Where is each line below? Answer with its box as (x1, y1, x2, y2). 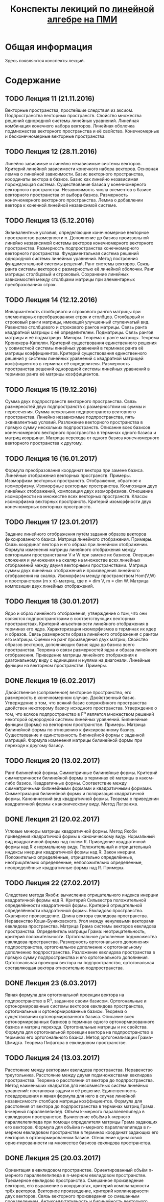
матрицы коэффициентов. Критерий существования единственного (5, 351, 147, 356)
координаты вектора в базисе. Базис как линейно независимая (5, 176, 139, 182)
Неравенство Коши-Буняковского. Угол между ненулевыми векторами (5, 918, 155, 924)
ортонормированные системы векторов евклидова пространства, (5, 1003, 144, 1009)
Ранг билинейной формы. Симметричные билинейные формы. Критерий (5, 770, 158, 776)
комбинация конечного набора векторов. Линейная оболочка (5, 123, 135, 128)
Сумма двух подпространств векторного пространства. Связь (5, 399, 137, 404)
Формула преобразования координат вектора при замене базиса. (5, 467, 144, 473)
